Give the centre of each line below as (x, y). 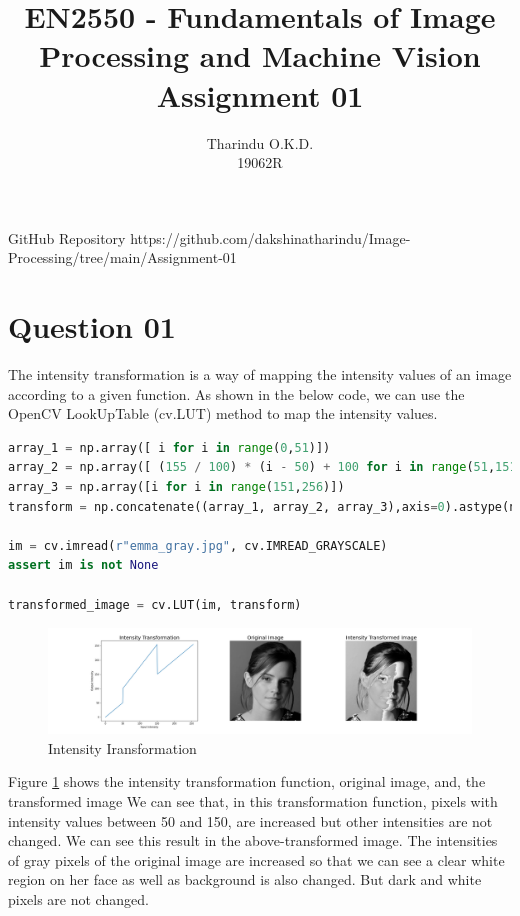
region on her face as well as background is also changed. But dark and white (245, 879)
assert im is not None (83, 565)
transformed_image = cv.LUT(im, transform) (155, 604)
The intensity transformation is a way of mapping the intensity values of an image (260, 374)
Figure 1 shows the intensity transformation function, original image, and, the (247, 781)
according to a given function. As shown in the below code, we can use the (236, 393)
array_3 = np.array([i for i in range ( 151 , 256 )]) (176, 486)
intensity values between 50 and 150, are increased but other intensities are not (250, 820)
